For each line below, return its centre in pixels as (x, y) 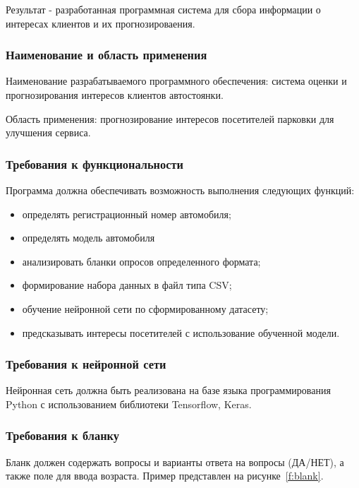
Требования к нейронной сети (86, 364)
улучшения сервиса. (48, 132)
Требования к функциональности (95, 163)
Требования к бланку (62, 435)
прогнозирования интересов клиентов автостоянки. (115, 95)
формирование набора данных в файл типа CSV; (127, 285)
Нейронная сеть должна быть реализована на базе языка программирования (168, 390)
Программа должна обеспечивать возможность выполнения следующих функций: (180, 190)
